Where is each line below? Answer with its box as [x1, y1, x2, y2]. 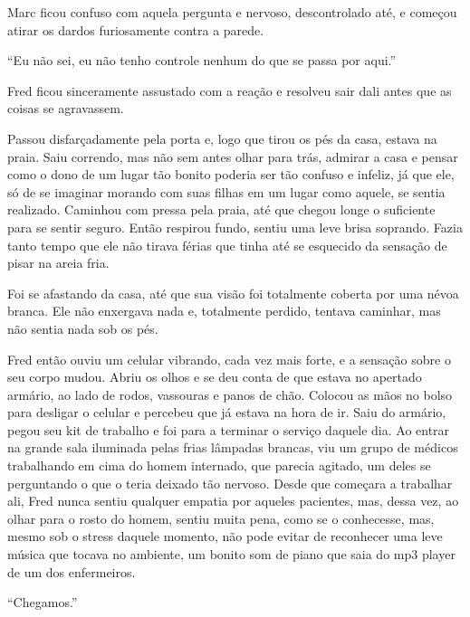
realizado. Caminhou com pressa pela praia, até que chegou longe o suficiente [7, 200, 436, 219]
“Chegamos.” [7, 593, 78, 612]
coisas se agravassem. [7, 99, 124, 118]
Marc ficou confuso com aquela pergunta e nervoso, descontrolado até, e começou [7, 3, 457, 21]
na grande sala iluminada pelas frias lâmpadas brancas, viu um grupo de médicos [7, 438, 458, 457]
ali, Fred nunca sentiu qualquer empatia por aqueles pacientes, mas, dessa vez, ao [7, 491, 459, 510]
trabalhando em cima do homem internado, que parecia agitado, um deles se [7, 456, 431, 475]
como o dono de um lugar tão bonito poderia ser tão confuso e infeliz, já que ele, [7, 165, 455, 184]
